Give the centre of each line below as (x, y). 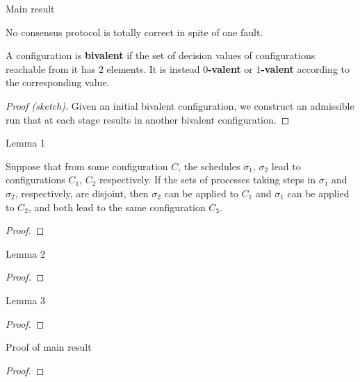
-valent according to (305, 68)
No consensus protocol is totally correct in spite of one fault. (134, 32)
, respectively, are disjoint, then (82, 193)
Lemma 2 (25, 253)
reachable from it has (51, 68)
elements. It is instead (153, 68)
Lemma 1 (25, 143)
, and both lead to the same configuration (117, 207)
